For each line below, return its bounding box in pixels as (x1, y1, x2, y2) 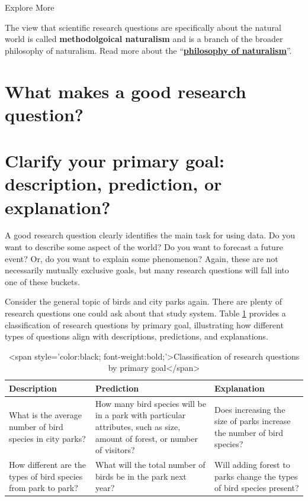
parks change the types (214, 470, 298, 482)
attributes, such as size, (95, 421, 181, 432)
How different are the (9, 458, 86, 471)
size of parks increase (214, 415, 291, 427)
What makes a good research (5, 79, 246, 103)
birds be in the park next (95, 470, 187, 482)
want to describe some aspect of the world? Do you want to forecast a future (5, 241, 283, 253)
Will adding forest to (214, 458, 290, 471)
